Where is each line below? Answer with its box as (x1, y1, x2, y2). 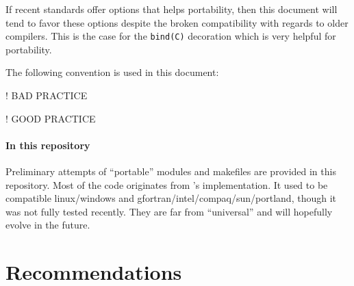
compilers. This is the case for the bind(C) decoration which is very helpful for (5, 29, 336, 43)
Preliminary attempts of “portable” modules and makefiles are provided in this (5, 164, 336, 179)
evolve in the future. (5, 218, 90, 232)
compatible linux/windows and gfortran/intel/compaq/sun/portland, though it (5, 191, 336, 205)
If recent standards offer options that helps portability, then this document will (5, 2, 338, 16)
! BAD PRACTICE (5, 88, 88, 103)
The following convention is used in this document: (5, 65, 219, 79)
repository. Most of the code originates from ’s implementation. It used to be (5, 177, 328, 192)
